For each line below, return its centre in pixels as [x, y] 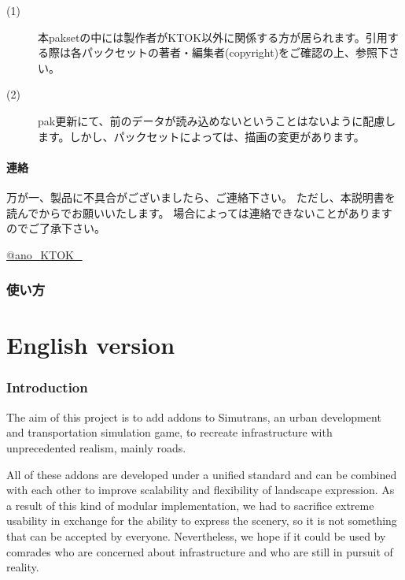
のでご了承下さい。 [56, 228]
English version [91, 345]
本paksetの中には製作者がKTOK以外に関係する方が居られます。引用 [213, 37]
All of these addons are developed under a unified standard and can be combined [202, 474]
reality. [23, 567]
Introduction [47, 387]
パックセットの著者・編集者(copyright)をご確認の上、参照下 [235, 52]
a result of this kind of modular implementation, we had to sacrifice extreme [190, 505]
